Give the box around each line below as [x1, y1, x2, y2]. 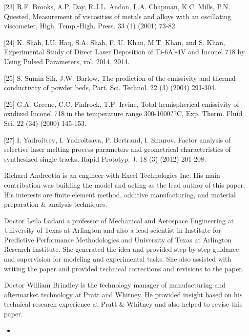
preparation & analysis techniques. [4, 199, 107, 209]
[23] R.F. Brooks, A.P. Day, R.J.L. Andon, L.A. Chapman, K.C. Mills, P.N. [4, 1, 230, 11]
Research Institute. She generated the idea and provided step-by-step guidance [4, 244, 239, 254]
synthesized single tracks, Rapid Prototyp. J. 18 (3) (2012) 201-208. [4, 153, 206, 164]
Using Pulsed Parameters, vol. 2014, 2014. [4, 56, 130, 66]
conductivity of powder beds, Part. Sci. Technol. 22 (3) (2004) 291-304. [4, 82, 217, 93]
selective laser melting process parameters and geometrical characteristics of [4, 144, 231, 154]
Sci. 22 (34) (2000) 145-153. [4, 118, 86, 128]
